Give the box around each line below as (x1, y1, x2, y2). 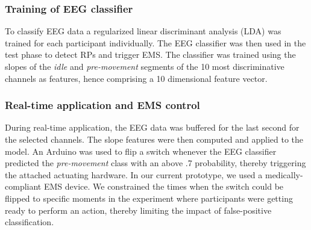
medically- (265, 168, 303, 181)
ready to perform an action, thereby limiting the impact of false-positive (5, 204, 272, 216)
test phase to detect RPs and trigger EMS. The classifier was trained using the (5, 48, 296, 61)
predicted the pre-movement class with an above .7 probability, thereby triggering (5, 157, 306, 169)
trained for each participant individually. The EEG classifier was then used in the (5, 36, 306, 49)
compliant (5, 180, 42, 193)
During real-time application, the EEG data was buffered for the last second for (5, 121, 300, 134)
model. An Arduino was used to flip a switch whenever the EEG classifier (5, 145, 277, 157)
